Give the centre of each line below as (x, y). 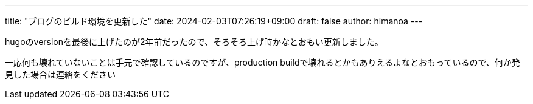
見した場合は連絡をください (60, 75)
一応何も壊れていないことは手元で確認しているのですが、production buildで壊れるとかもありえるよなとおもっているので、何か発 (263, 62)
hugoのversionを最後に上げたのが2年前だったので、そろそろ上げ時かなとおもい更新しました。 (194, 42)
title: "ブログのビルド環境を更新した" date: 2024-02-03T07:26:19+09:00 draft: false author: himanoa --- (214, 21)
